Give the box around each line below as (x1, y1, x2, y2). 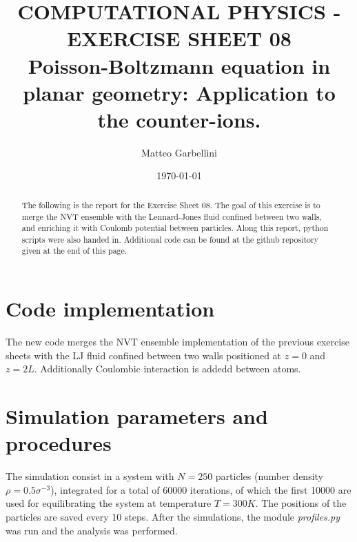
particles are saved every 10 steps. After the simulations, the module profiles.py (6, 509, 340, 523)
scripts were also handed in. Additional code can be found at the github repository (21, 233, 318, 245)
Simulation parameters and (6, 402, 268, 430)
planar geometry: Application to (23, 78, 336, 106)
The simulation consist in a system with (6, 469, 174, 483)
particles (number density (215, 469, 324, 483)
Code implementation (6, 294, 215, 323)
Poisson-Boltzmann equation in (28, 51, 331, 79)
